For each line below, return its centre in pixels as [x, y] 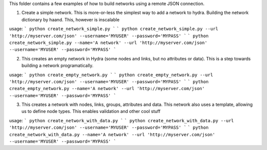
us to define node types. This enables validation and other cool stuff [91, 111]
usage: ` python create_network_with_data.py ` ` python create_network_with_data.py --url [122, 120]
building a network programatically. [58, 66]
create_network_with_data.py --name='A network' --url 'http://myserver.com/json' [112, 134]
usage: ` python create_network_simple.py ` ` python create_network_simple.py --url [114, 29]
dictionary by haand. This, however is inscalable [70, 19]
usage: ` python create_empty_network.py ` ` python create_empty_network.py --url [111, 75]
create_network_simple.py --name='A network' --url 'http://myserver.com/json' [108, 43]
